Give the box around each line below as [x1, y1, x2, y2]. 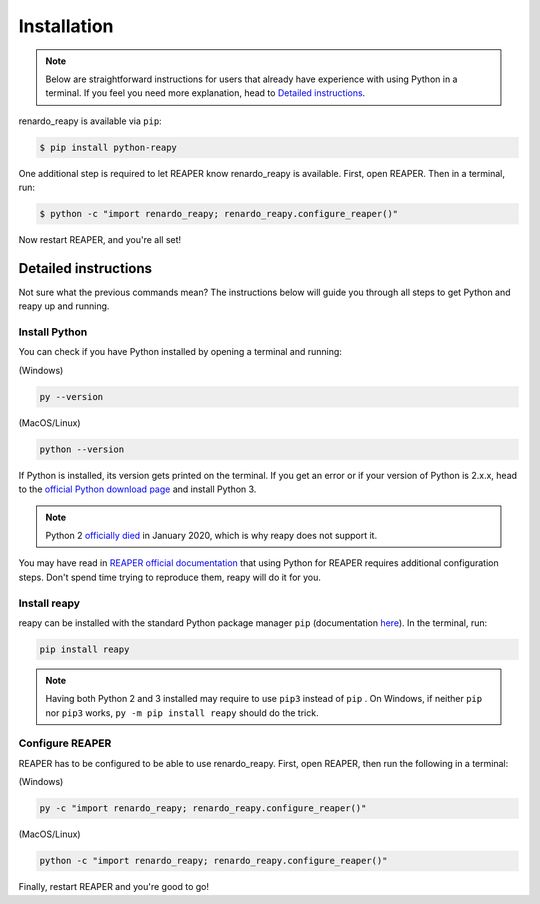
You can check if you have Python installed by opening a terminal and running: [18, 346, 342, 358]
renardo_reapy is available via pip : [18, 115, 162, 127]
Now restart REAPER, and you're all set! [18, 234, 182, 246]
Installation [18, 15, 114, 37]
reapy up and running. [18, 300, 110, 312]
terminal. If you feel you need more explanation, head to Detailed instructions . [45, 87, 366, 99]
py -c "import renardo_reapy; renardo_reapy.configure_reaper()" [39, 803, 367, 814]
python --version [39, 443, 125, 455]
